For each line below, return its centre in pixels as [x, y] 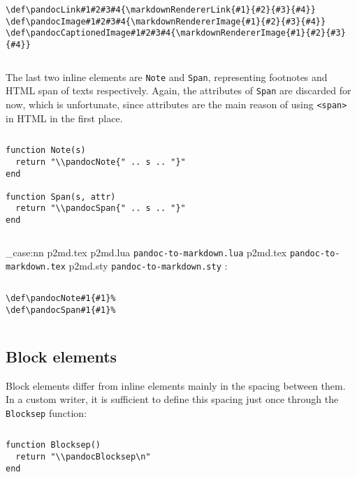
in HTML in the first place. [64, 118]
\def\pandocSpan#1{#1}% [61, 310]
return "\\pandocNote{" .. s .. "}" [101, 162]
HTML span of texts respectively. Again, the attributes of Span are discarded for [178, 90]
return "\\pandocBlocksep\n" [83, 457]
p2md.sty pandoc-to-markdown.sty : [148, 266]
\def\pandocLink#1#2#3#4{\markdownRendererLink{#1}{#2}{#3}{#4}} [161, 10]
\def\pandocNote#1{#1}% [61, 299]
